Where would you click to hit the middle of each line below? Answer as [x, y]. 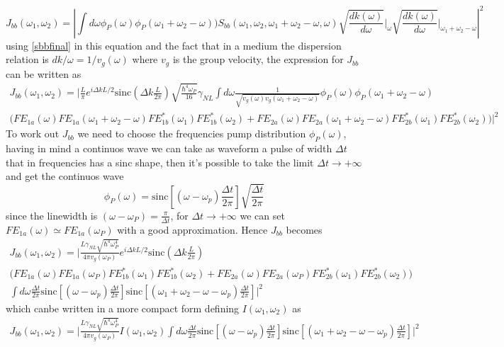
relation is [27, 59]
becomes [304, 229]
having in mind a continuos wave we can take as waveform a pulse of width [169, 148]
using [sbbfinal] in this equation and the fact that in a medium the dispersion [174, 45]
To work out [33, 133]
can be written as [44, 73]
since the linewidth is [52, 215]
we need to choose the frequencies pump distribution [192, 133]
